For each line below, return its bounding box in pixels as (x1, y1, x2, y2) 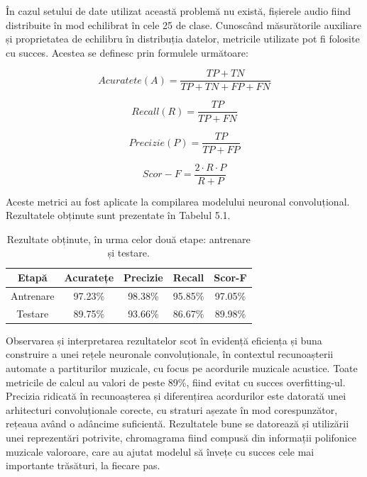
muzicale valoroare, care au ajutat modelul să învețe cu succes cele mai (6, 444, 314, 459)
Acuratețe (64, 270, 114, 284)
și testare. (107, 245, 150, 260)
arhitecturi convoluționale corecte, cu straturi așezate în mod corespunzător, (6, 402, 338, 417)
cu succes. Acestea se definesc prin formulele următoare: (6, 45, 248, 60)
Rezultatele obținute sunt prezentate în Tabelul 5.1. (6, 208, 231, 223)
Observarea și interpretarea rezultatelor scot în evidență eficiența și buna (6, 332, 322, 347)
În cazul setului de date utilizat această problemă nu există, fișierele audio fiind (6, 4, 351, 18)
